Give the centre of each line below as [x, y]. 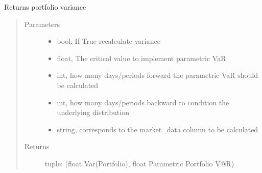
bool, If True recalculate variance [109, 41]
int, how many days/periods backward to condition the [143, 102]
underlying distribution [93, 112]
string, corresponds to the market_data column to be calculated [158, 129]
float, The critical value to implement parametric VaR [141, 58]
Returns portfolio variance [45, 7]
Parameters [42, 24]
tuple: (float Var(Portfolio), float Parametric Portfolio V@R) [139, 163]
